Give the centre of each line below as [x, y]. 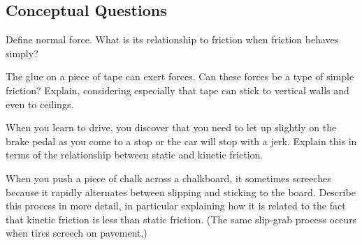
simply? [22, 53]
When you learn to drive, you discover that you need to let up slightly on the [171, 127]
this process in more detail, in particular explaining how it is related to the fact [176, 206]
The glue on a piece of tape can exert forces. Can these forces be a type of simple [180, 76]
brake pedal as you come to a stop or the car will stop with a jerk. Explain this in [181, 141]
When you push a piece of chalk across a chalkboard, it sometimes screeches [168, 178]
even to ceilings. [40, 104]
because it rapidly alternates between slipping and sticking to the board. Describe [181, 192]
